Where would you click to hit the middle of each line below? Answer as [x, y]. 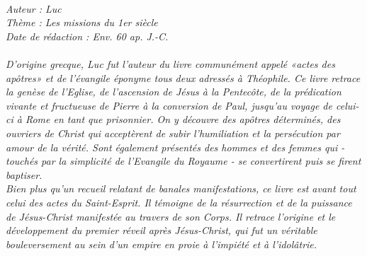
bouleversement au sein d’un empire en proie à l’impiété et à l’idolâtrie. [162, 244]
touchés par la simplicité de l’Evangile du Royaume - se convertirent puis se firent [183, 161]
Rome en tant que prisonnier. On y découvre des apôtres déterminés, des [183, 119]
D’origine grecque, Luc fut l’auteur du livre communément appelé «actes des [170, 63]
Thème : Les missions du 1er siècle [82, 22]
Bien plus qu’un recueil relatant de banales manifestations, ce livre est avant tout [181, 188]
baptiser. [24, 174]
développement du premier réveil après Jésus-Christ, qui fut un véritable [162, 230]
